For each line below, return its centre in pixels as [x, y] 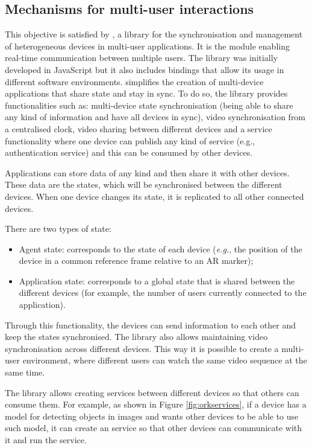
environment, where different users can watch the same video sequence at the [165, 360]
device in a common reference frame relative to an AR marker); [136, 261]
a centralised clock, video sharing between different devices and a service [139, 128]
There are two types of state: [58, 229]
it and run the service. [46, 440]
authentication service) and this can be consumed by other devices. [129, 152]
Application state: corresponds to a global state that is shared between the [157, 280]
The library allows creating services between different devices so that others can [152, 392]
